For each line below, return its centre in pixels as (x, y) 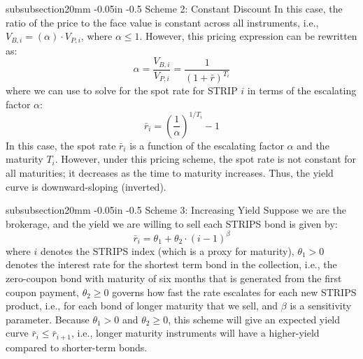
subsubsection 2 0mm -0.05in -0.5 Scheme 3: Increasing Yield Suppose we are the (176, 210)
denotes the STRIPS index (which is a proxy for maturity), (167, 250)
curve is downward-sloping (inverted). (86, 186)
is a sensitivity (321, 306)
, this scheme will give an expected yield (254, 319)
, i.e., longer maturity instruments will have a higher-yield (195, 333)
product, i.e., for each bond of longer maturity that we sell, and (142, 306)
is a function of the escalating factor (207, 145)
